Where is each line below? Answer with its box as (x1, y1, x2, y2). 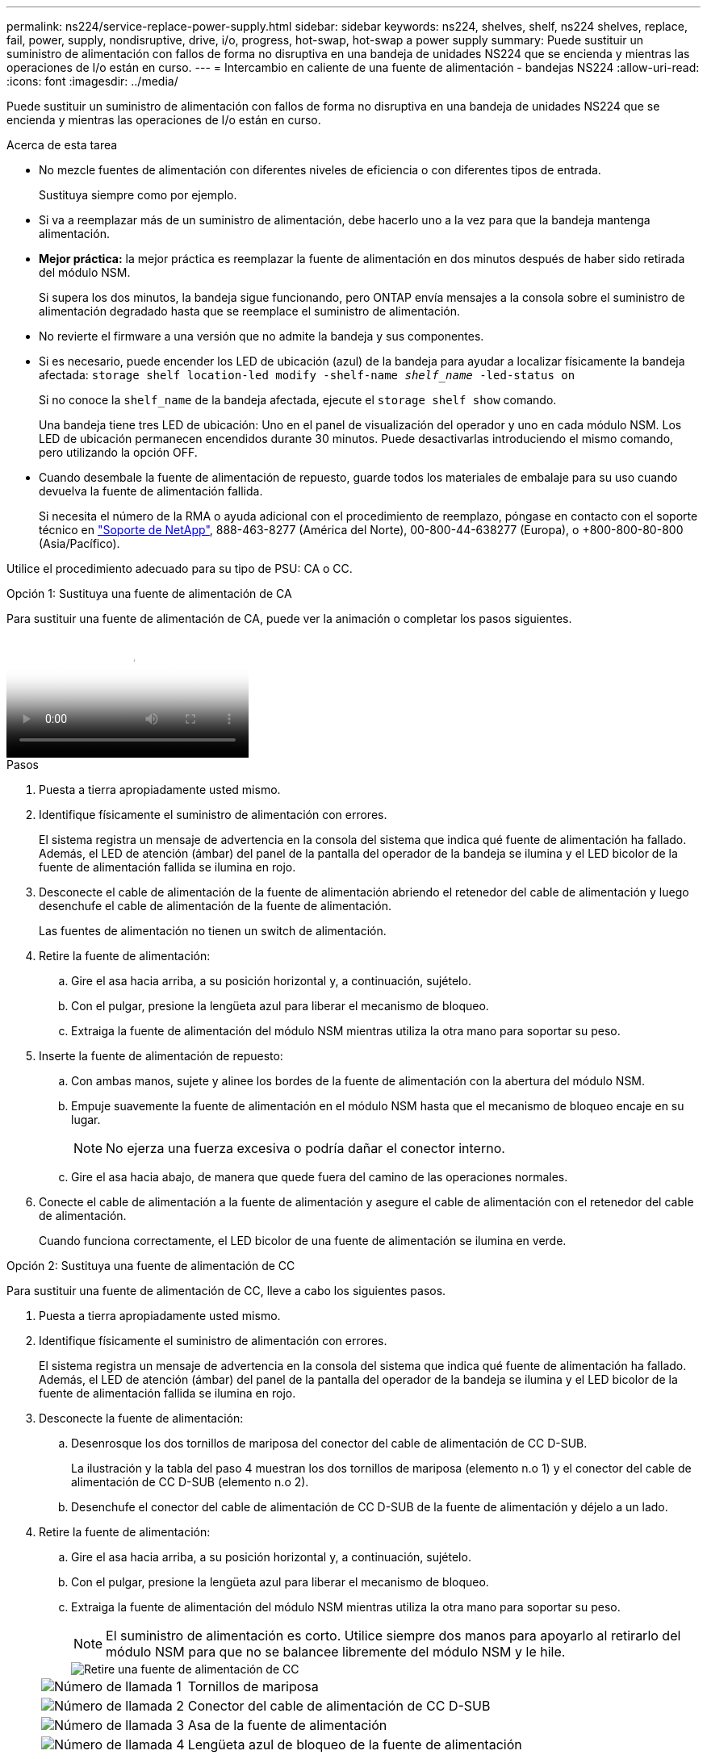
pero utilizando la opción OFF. (39, 445, 198, 459)
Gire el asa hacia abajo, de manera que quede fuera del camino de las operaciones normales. (71, 1170, 568, 1184)
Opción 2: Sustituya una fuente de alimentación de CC (6, 1259, 295, 1272)
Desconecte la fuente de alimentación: (39, 1411, 244, 1425)
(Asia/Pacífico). (39, 537, 120, 550)
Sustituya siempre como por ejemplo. (39, 188, 237, 202)
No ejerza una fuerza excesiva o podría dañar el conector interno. (106, 1140, 505, 1156)
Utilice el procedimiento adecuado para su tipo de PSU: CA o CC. (6, 562, 353, 575)
